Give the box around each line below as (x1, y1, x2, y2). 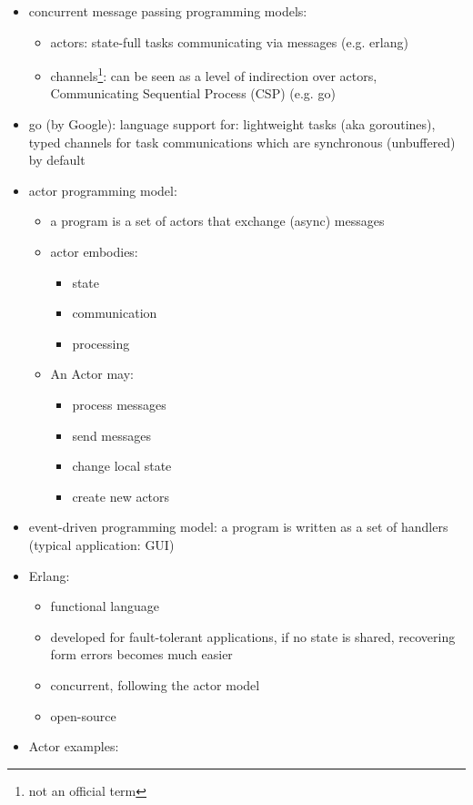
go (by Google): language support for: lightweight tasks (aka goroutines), (28, 115, 436, 134)
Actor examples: (28, 737, 119, 756)
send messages (72, 425, 151, 444)
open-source (50, 706, 116, 725)
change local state (72, 456, 172, 475)
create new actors (72, 486, 170, 505)
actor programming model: (28, 180, 177, 199)
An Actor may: (50, 364, 135, 383)
